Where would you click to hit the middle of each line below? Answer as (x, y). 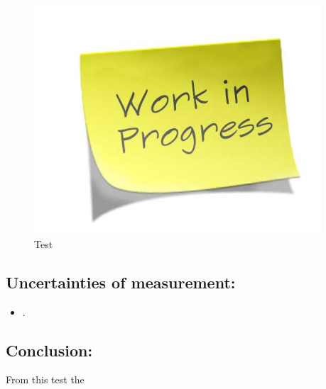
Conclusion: (49, 350)
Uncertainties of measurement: (121, 282)
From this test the (45, 379)
